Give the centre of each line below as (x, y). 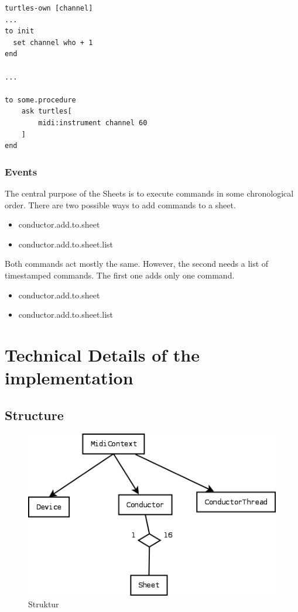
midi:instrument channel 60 (93, 123)
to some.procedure (40, 100)
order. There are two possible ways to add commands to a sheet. (120, 204)
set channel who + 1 (53, 42)
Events (21, 171)
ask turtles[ (47, 111)
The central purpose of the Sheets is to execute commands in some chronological (149, 193)
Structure (34, 415)
